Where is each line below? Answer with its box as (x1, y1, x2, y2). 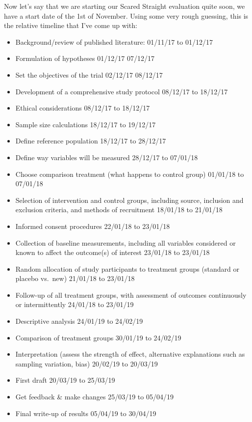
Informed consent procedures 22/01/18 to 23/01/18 (15, 221, 170, 231)
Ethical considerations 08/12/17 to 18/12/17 (15, 103, 150, 113)
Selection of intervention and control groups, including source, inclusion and (15, 195, 244, 205)
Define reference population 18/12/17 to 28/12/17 (15, 136, 166, 146)
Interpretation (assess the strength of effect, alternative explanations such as (15, 349, 245, 359)
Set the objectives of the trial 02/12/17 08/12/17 (15, 69, 163, 80)
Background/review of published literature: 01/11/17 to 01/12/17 (15, 36, 213, 47)
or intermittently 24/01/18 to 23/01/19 (15, 299, 134, 309)
